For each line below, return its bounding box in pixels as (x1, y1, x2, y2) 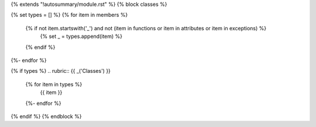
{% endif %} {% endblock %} (11, 112, 82, 119)
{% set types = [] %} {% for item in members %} (11, 12, 128, 19)
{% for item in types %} (25, 80, 83, 87)
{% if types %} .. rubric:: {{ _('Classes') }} (11, 68, 111, 75)
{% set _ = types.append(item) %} (40, 33, 123, 40)
